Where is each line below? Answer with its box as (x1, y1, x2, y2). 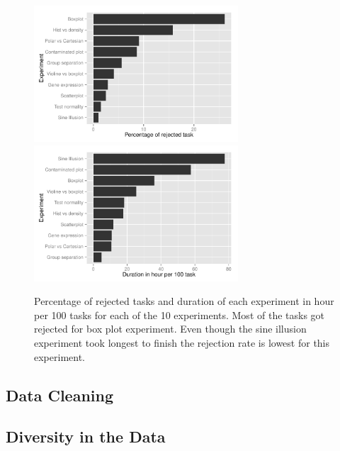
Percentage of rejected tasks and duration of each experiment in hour (34, 294, 334, 308)
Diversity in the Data (6, 425, 166, 447)
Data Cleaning (6, 384, 113, 406)
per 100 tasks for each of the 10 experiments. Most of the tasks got (34, 307, 325, 322)
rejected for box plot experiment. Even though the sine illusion (34, 321, 307, 336)
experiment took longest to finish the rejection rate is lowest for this (34, 335, 330, 350)
